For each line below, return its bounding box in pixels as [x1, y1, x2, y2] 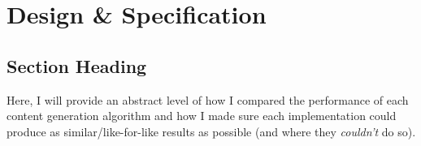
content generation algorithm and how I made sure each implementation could [7, 107, 397, 124]
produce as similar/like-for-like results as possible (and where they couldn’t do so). [7, 122, 416, 140]
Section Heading [7, 53, 147, 78]
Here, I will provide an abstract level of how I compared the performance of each [7, 91, 409, 108]
